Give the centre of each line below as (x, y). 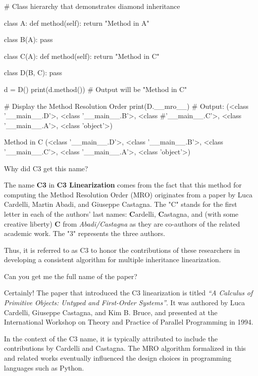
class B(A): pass (28, 39)
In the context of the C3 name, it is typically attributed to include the (111, 338)
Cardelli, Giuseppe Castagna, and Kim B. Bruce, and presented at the (111, 312)
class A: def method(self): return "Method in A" (77, 23)
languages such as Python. (44, 367)
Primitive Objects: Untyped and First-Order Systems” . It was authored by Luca (125, 303)
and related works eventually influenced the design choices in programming (118, 358)
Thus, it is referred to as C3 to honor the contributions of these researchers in (122, 250)
